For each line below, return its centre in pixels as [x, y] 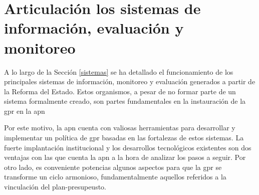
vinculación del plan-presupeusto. [55, 187]
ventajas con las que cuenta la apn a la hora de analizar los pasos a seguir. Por [125, 157]
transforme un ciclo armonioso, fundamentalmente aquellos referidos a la [115, 177]
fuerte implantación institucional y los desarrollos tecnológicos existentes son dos [128, 147]
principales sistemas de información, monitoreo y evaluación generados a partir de [130, 81]
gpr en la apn [25, 111]
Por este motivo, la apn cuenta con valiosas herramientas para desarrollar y [120, 128]
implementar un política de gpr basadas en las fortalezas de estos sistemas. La [124, 138]
